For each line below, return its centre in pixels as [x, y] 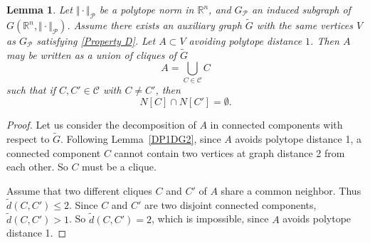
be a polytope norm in [147, 9]
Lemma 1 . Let [39, 9]
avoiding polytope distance [245, 41]
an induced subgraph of [301, 9]
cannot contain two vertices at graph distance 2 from [229, 152]
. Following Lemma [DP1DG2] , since [141, 139]
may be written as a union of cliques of [91, 54]
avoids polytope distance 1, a [298, 139]
